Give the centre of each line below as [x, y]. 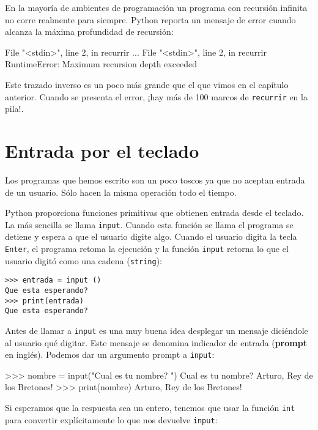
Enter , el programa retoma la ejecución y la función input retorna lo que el [147, 248]
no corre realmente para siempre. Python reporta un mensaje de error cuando [150, 19]
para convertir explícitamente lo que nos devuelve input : [111, 419]
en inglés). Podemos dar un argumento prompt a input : [110, 354]
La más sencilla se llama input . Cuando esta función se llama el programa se [149, 224]
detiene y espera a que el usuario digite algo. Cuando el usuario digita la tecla [151, 236]
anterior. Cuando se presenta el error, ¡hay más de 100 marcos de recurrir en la [156, 96]
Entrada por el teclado [102, 150]
